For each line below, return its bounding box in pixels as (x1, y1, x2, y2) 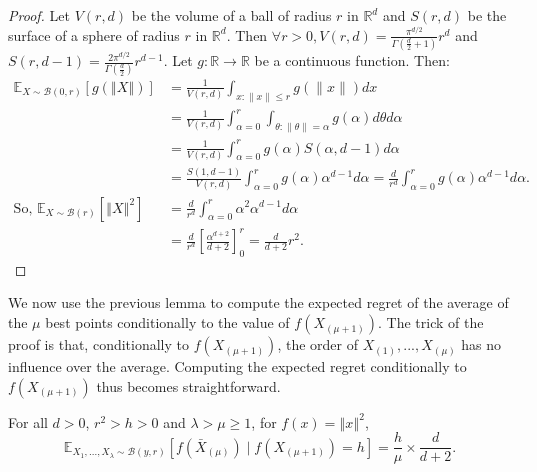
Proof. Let (8, 5, 70, 25)
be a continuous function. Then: (254, 50, 450, 71)
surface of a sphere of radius (8, 24, 180, 45)
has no (461, 334, 502, 355)
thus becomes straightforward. (96, 375, 281, 396)
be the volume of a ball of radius (131, 5, 332, 25)
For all (8, 411, 48, 432)
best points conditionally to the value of (45, 312, 290, 333)
